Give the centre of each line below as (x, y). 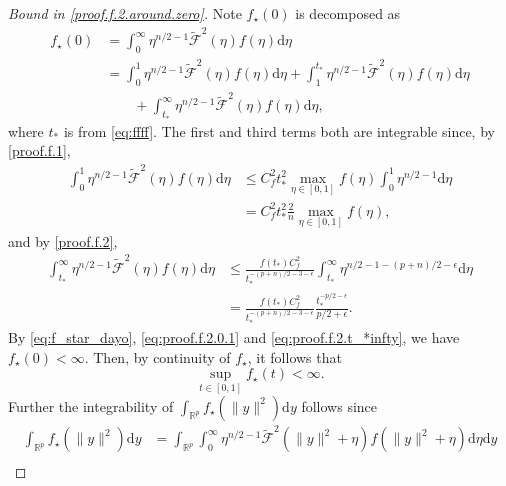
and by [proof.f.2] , (63, 240)
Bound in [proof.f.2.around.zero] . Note (125, 13)
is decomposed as (348, 13)
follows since (339, 405)
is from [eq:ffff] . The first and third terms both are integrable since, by (279, 130)
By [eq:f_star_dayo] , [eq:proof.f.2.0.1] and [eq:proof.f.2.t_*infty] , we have (234, 337)
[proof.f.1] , (39, 150)
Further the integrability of (91, 405)
